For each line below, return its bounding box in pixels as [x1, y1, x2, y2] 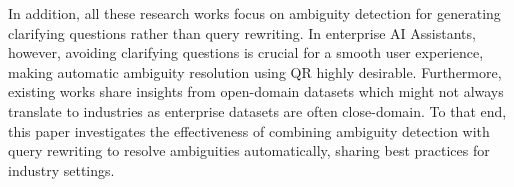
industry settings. [8, 159, 115, 180]
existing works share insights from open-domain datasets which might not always [8, 81, 504, 102]
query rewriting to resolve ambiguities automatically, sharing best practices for [8, 140, 490, 161]
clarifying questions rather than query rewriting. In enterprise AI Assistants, [8, 22, 476, 43]
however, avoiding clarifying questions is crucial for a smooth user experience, [8, 42, 484, 63]
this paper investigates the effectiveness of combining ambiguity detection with [8, 120, 490, 141]
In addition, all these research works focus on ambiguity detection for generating [8, 3, 501, 23]
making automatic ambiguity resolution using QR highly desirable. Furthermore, [8, 61, 502, 82]
